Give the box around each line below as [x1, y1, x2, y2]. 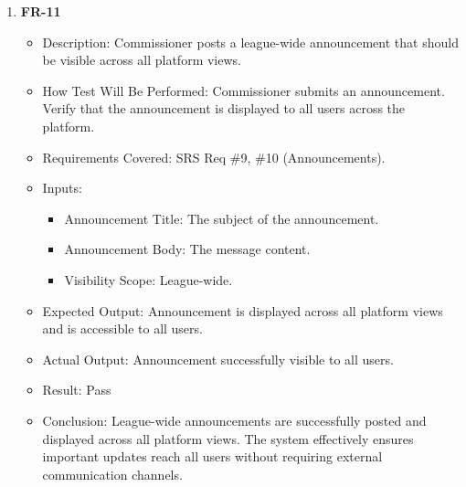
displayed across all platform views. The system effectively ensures [42, 429, 414, 448]
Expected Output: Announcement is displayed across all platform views [42, 301, 443, 320]
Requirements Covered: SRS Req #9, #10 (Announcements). [42, 147, 386, 166]
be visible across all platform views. [42, 50, 241, 69]
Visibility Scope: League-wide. [64, 270, 233, 289]
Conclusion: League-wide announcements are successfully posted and [42, 410, 427, 429]
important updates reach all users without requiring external [42, 447, 383, 466]
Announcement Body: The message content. [64, 239, 311, 259]
